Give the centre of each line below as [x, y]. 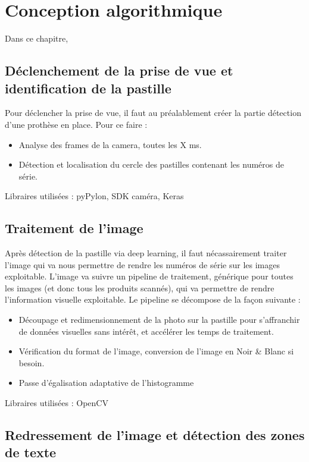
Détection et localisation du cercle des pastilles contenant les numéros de [151, 164]
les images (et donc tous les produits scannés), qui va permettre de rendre [140, 287]
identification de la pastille [88, 88]
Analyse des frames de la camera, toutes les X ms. [110, 144]
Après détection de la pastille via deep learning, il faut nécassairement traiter [146, 253]
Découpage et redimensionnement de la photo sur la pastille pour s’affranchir [159, 320]
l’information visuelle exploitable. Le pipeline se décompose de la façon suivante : [153, 299]
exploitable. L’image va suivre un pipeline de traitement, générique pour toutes [149, 276]
